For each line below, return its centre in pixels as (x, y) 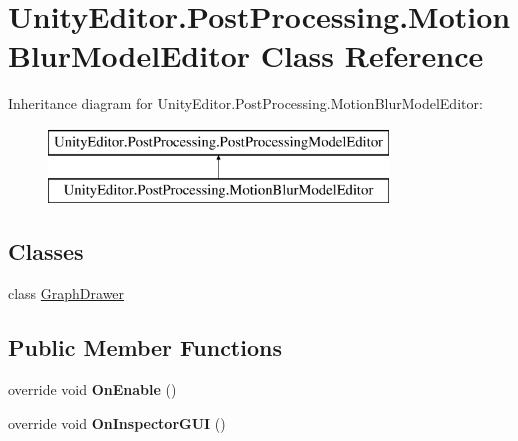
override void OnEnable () (92, 389)
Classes (46, 251)
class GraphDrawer (66, 293)
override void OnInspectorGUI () (117, 422)
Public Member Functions (145, 347)
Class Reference (372, 55)
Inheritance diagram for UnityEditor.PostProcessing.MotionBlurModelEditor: (245, 103)
